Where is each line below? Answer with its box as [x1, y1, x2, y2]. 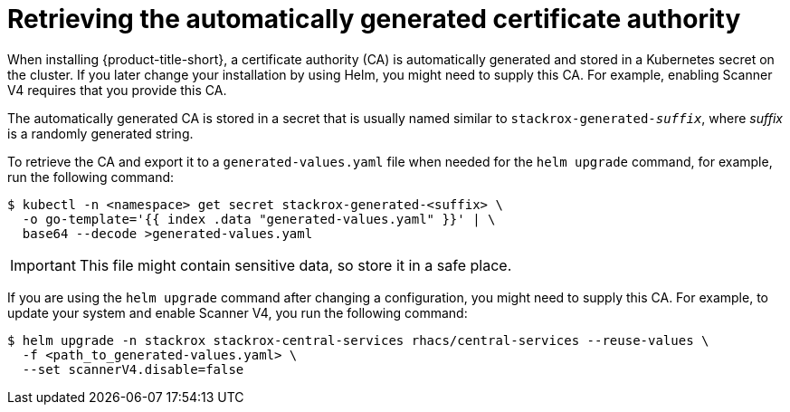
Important [10, 255, 76, 274]
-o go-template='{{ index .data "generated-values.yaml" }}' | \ [22, 211, 496, 226]
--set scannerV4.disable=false [22, 361, 244, 377]
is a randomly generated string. [7, 125, 194, 141]
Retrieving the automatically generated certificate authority [7, 4, 741, 34]
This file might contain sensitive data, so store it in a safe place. [79, 255, 512, 274]
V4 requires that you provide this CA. [7, 81, 227, 98]
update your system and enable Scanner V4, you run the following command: [7, 304, 468, 321]
